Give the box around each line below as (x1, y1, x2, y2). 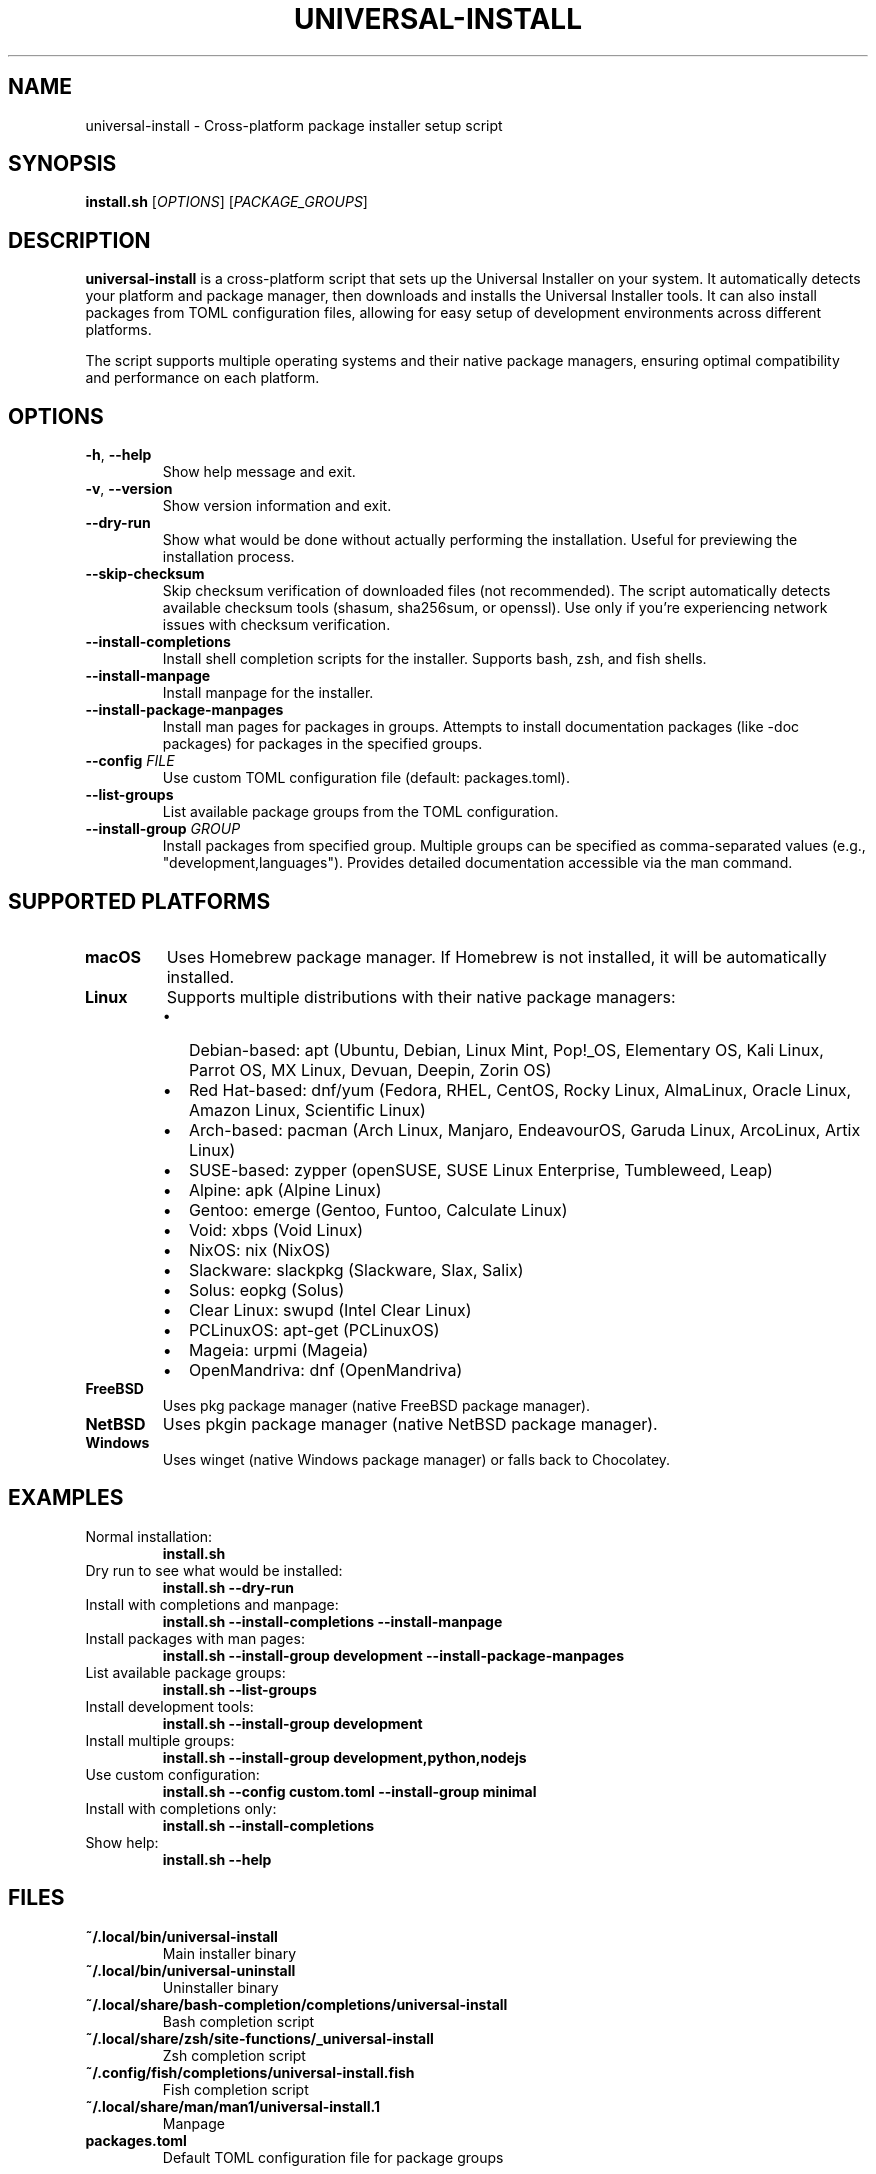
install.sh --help (162, 1850, 272, 1868)
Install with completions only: (85, 1799, 277, 1817)
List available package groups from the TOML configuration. (162, 803, 559, 821)
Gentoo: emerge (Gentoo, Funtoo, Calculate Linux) (188, 1199, 568, 1220)
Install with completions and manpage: (85, 1595, 339, 1613)
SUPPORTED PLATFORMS (8, 888, 271, 914)
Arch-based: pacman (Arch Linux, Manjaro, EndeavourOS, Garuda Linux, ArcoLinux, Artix (188, 1119, 861, 1140)
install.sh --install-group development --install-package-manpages (162, 1646, 624, 1664)
